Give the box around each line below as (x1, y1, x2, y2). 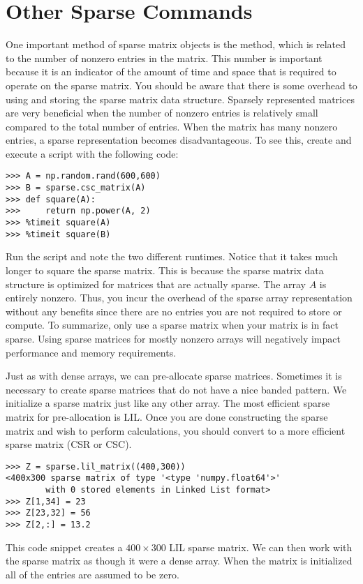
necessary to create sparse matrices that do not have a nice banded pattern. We (6, 382, 347, 396)
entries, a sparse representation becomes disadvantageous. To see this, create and (6, 133, 352, 147)
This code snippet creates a (6, 539, 123, 554)
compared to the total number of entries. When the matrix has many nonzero (6, 119, 338, 133)
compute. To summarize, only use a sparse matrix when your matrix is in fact (6, 317, 339, 332)
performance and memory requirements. (6, 345, 177, 359)
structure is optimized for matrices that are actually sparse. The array (6, 276, 306, 291)
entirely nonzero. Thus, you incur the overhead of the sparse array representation (6, 290, 353, 305)
